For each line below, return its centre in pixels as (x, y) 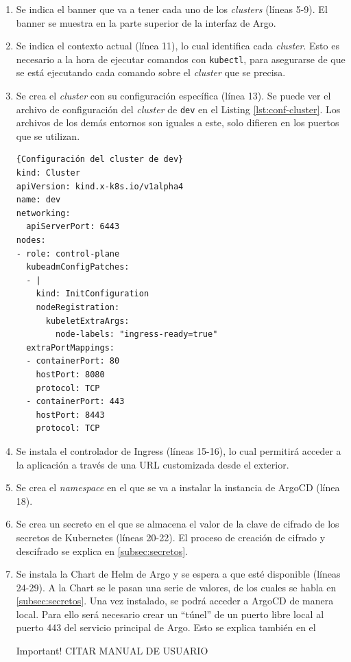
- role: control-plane (68, 253)
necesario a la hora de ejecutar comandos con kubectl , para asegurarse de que (181, 59)
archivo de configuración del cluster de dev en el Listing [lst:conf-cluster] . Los (178, 109)
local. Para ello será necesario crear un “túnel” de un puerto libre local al (170, 614)
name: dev (38, 200)
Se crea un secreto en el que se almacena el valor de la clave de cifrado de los (178, 524)
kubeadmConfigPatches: (78, 267)
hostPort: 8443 (70, 415)
